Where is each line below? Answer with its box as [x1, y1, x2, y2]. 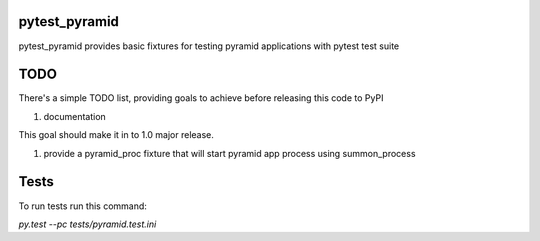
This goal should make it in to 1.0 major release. [18, 129, 215, 141]
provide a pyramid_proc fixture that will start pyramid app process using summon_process [43, 147, 416, 159]
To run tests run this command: [18, 200, 147, 212]
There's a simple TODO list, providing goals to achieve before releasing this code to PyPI [18, 92, 384, 104]
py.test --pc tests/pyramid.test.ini [18, 218, 157, 230]
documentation [43, 110, 107, 122]
